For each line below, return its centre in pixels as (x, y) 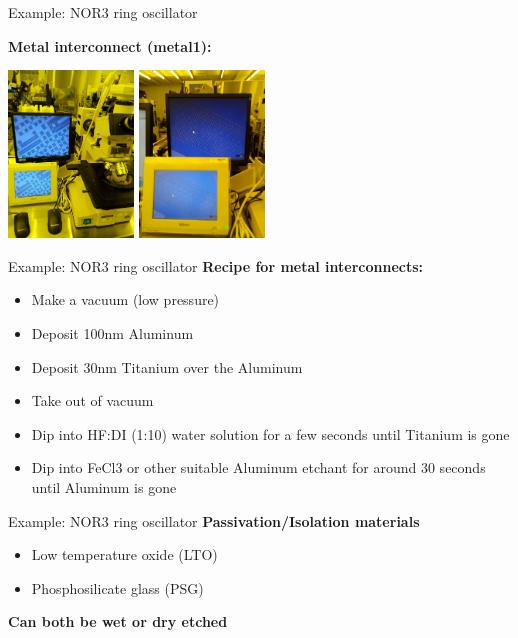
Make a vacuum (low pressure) (125, 299)
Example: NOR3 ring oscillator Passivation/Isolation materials (214, 520)
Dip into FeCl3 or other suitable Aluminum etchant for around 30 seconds (258, 467)
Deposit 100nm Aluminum (112, 333)
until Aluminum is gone (104, 486)
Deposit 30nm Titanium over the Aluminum (167, 366)
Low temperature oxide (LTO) (124, 554)
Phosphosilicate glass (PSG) (117, 587)
